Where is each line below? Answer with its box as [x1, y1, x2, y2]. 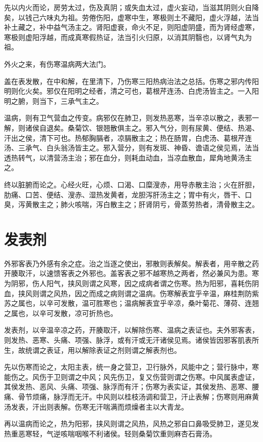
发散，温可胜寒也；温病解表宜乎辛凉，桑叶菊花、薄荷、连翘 [60, 298, 259, 308]
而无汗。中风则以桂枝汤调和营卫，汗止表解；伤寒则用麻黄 [67, 391, 259, 401]
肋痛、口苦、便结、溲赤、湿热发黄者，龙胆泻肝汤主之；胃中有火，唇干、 [4, 189, 245, 199]
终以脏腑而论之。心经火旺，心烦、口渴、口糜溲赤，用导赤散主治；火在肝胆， [4, 179, 259, 189]
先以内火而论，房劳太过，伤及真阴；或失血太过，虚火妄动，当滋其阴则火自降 [4, 2, 259, 12]
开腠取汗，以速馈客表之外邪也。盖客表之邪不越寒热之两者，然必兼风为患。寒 [4, 268, 259, 278]
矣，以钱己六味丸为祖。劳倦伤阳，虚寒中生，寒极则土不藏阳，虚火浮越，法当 [4, 12, 259, 22]
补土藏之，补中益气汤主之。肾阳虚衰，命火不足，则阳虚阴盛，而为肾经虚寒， [4, 22, 259, 32]
